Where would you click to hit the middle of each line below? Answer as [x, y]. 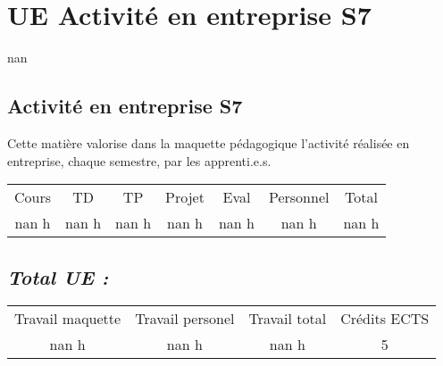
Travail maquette [68, 319]
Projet [185, 197]
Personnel [299, 197]
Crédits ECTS [385, 319]
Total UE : [58, 276]
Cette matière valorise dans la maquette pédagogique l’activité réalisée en [209, 142]
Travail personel [185, 319]
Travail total [288, 319]
